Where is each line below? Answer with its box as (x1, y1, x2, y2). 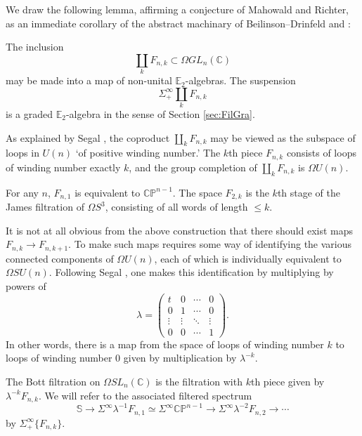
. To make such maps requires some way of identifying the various (68, 237, 352, 251)
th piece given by (250, 374, 325, 388)
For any (6, 185, 39, 199)
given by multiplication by (123, 350, 237, 365)
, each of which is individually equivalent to (154, 251, 342, 265)
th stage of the (277, 185, 340, 199)
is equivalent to (75, 185, 141, 199)
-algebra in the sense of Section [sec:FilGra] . (65, 107, 255, 121)
